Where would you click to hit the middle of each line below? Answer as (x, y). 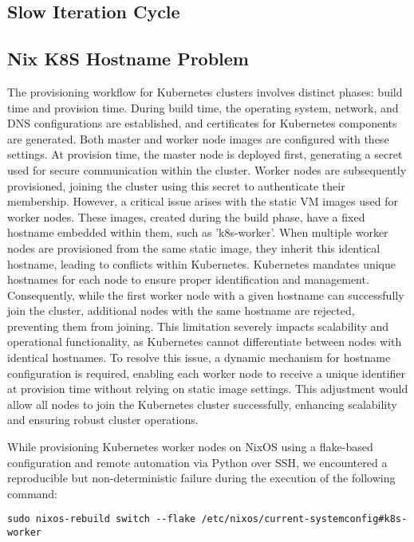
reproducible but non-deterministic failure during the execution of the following (201, 478)
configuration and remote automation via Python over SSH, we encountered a (197, 462)
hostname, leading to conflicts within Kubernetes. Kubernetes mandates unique (201, 263)
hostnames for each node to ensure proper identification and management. (188, 279)
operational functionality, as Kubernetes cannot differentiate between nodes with (205, 342)
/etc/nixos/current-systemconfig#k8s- (304, 519)
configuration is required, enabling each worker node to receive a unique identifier (206, 373)
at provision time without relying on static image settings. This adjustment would (208, 389)
